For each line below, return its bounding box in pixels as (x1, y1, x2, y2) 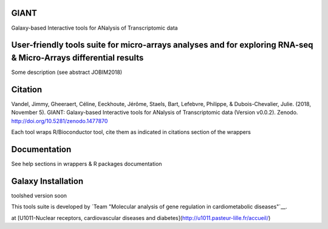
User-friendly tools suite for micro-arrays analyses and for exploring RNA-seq (11, 40, 313, 50)
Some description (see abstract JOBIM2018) (11, 68, 123, 76)
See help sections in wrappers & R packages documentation (11, 161, 162, 167)
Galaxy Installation (11, 176, 84, 186)
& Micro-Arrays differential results (11, 52, 144, 63)
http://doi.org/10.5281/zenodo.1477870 (11, 117, 108, 124)
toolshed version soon (11, 191, 67, 199)
